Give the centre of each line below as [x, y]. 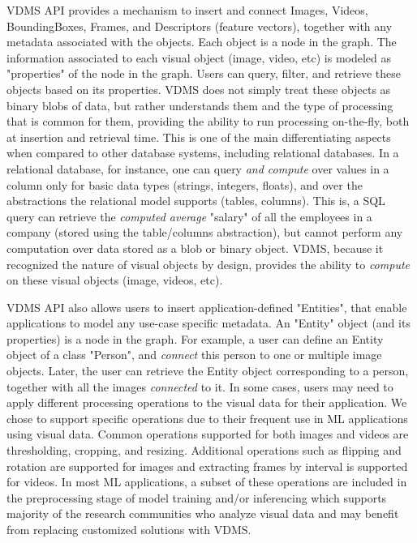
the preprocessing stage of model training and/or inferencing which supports [197, 497]
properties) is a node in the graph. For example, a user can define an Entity [195, 338]
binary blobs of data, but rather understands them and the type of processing [200, 105]
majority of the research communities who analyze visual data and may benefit [203, 513]
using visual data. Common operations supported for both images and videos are [208, 434]
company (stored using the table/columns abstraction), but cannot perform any [205, 232]
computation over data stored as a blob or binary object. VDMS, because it [195, 248]
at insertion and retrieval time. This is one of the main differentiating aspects [199, 137]
